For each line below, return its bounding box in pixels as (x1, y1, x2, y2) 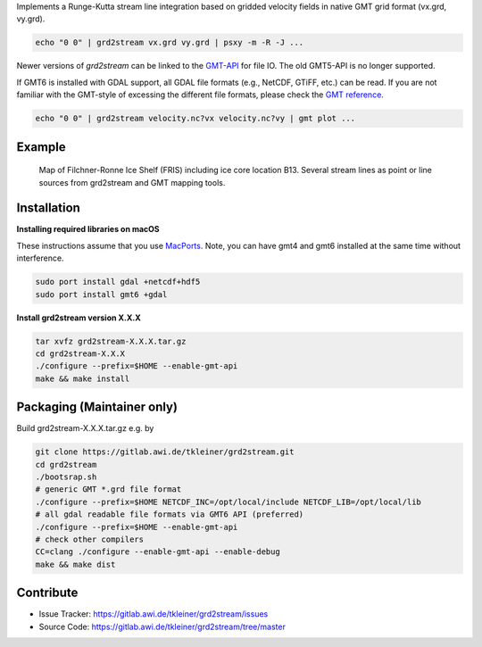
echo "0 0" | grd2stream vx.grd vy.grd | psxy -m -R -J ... (35, 37, 304, 48)
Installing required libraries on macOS (16, 224, 160, 235)
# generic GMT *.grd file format (35, 485, 182, 494)
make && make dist (35, 559, 116, 569)
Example (16, 139, 66, 154)
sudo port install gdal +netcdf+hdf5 (35, 277, 201, 287)
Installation (16, 201, 80, 216)
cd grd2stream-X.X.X (35, 348, 125, 359)
